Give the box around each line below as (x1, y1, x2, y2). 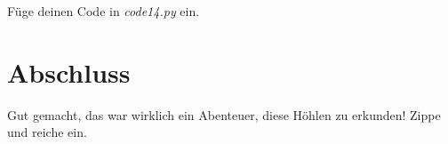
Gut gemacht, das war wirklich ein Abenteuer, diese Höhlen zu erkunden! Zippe (7, 105, 441, 124)
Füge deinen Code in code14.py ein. (7, 2, 200, 20)
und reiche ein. (7, 123, 87, 141)
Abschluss (7, 53, 131, 90)
